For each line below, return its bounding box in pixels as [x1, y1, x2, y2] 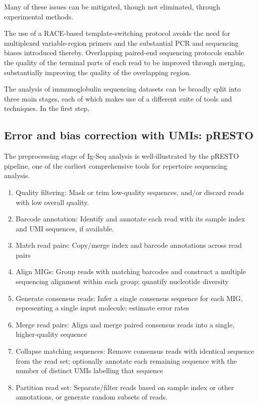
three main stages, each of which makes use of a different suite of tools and [4, 93, 232, 103]
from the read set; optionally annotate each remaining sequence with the [15, 355, 237, 366]
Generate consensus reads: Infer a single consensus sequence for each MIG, [15, 293, 243, 303]
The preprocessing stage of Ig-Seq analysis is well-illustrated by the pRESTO [4, 151, 239, 161]
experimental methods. [4, 11, 74, 21]
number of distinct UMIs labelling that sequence [15, 365, 164, 376]
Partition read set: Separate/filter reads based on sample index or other [15, 382, 234, 392]
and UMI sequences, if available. [15, 223, 114, 233]
